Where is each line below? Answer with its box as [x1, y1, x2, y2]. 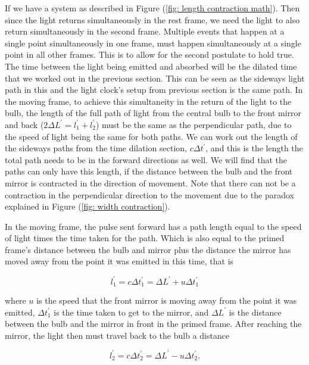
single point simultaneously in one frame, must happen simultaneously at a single [5, 36, 301, 49]
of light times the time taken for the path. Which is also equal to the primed [5, 232, 285, 244]
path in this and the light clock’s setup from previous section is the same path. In [5, 83, 303, 96]
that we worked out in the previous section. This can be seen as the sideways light [5, 71, 305, 84]
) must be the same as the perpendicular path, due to [95, 118, 292, 130]
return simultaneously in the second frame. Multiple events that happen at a [5, 25, 285, 38]
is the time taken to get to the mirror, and [54, 305, 209, 318]
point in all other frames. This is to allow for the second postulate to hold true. [5, 48, 294, 61]
